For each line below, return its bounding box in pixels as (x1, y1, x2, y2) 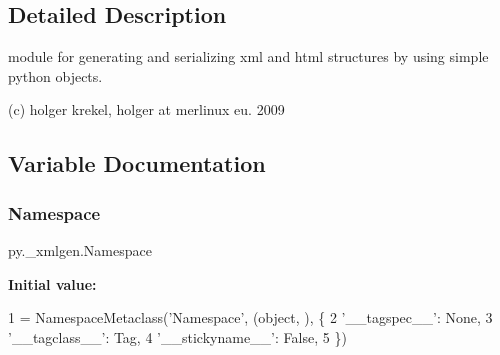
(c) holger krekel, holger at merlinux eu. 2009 (8, 99, 285, 120)
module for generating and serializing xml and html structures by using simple (8, 46, 489, 67)
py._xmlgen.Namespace (8, 239, 152, 260)
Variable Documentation (8, 148, 266, 179)
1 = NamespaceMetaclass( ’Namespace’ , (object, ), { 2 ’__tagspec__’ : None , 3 (8, 307, 493, 328)
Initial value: (8, 273, 97, 294)
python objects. (8, 65, 103, 86)
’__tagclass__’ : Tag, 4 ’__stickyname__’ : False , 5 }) (8, 326, 347, 347)
